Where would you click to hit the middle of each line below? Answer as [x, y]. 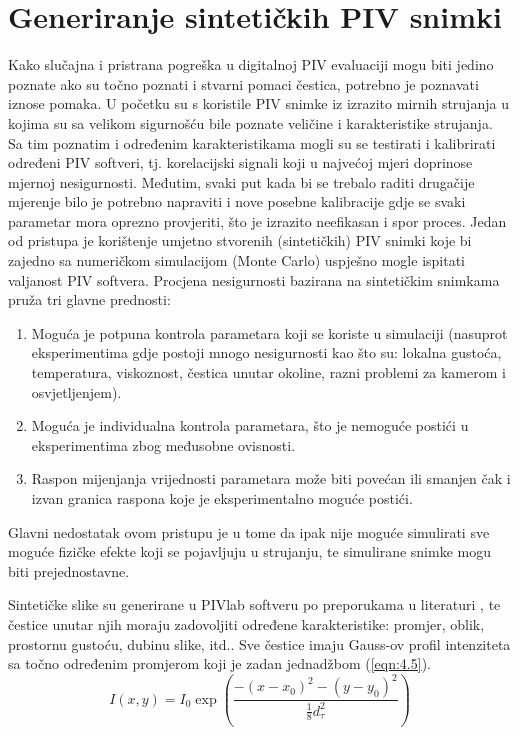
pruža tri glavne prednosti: [89, 299]
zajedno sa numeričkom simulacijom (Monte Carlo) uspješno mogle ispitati [237, 260]
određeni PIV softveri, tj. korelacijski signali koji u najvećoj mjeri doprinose [240, 162]
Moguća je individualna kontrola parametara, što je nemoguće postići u [250, 425]
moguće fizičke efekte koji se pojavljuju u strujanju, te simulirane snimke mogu [249, 551]
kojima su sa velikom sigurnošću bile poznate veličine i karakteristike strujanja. [250, 122]
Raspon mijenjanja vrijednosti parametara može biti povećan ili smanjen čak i [271, 478]
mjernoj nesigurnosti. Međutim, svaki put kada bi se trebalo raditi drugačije [241, 181]
